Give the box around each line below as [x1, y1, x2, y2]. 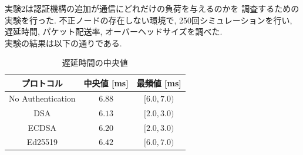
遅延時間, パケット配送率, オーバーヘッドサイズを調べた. [5, 25, 223, 38]
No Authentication [9, 92, 76, 104]
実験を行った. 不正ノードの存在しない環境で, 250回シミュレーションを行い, [5, 14, 292, 26]
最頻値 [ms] [136, 76, 181, 89]
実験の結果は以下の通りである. [5, 36, 122, 49]
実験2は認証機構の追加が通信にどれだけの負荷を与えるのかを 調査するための [5, 2, 299, 14]
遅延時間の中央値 [62, 56, 128, 69]
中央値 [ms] [83, 76, 129, 89]
